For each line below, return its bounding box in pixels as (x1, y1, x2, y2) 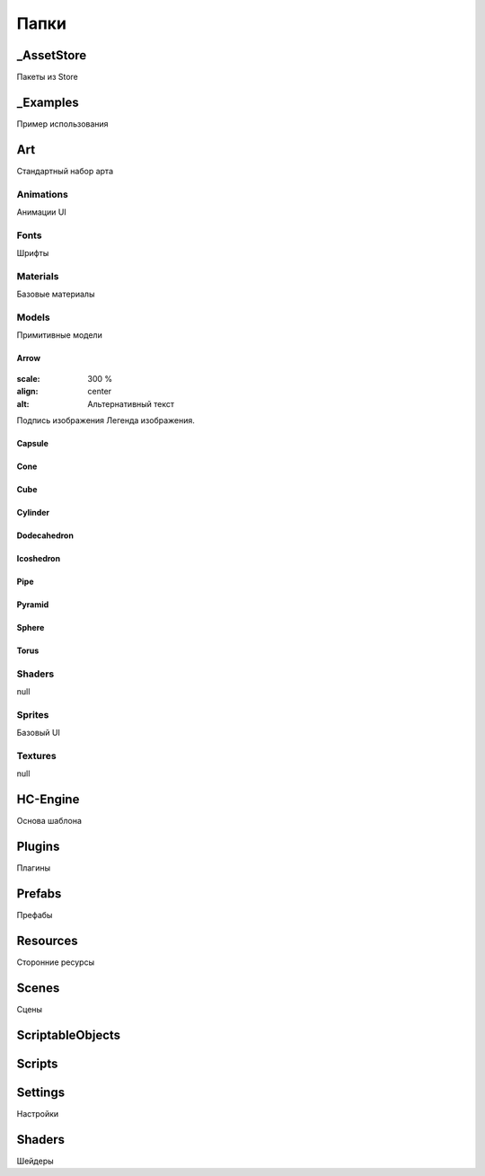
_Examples (16, 94, 80, 110)
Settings (16, 1084, 66, 1100)
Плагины (16, 862, 51, 873)
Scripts (16, 1056, 58, 1071)
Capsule (16, 438, 48, 448)
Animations (16, 188, 69, 200)
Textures (16, 750, 57, 763)
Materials (16, 270, 59, 282)
